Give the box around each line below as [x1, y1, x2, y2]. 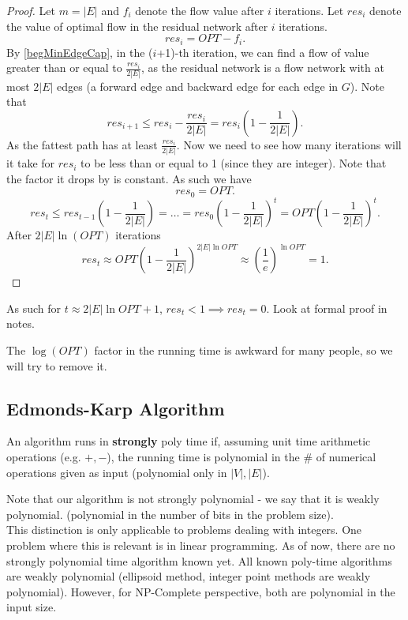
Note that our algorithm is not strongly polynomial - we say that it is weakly [6, 490, 380, 507]
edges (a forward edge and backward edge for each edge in [57, 77, 339, 94]
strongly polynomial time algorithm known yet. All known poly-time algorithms [6, 552, 392, 569]
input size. [6, 599, 57, 615]
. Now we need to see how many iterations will [176, 136, 402, 152]
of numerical [316, 448, 376, 464]
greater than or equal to [6, 59, 122, 76]
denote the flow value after [135, 2, 264, 18]
